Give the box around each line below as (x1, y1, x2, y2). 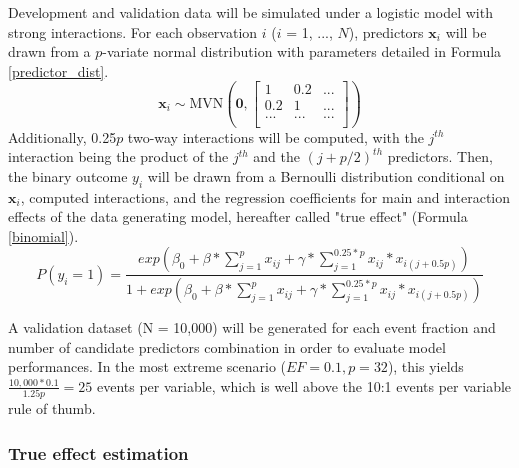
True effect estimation (8, 440, 189, 465)
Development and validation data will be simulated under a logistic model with (8, 2, 493, 22)
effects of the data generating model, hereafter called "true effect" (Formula (8, 206, 468, 227)
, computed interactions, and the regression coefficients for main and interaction (20, 186, 510, 207)
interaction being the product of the (8, 146, 229, 167)
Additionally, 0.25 (8, 126, 117, 147)
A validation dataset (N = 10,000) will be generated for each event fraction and (8, 317, 496, 338)
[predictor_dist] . (8, 60, 109, 81)
